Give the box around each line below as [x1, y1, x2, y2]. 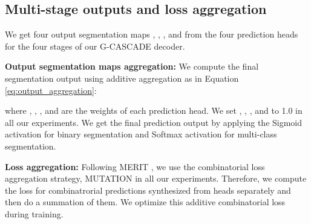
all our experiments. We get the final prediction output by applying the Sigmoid [5, 116, 303, 128]
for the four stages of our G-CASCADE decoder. [5, 39, 185, 52]
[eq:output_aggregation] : [5, 84, 97, 96]
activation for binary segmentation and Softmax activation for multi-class [5, 128, 277, 140]
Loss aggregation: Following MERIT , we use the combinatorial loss [5, 160, 265, 173]
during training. [5, 207, 64, 220]
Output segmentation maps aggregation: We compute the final [5, 60, 259, 73]
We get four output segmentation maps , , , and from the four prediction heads [5, 28, 298, 41]
